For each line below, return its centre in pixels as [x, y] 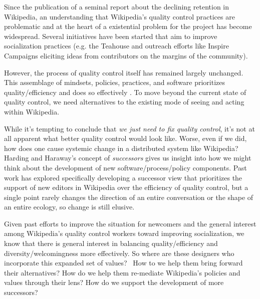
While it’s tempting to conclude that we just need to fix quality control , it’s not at [129, 128]
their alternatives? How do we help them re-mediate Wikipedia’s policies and [122, 272]
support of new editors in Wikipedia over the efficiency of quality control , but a [126, 187]
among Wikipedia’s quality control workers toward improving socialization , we [124, 233]
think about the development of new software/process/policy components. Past [125, 167]
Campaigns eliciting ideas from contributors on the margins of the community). [126, 55]
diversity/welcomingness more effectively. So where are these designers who [119, 253]
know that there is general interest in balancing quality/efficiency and [111, 243]
